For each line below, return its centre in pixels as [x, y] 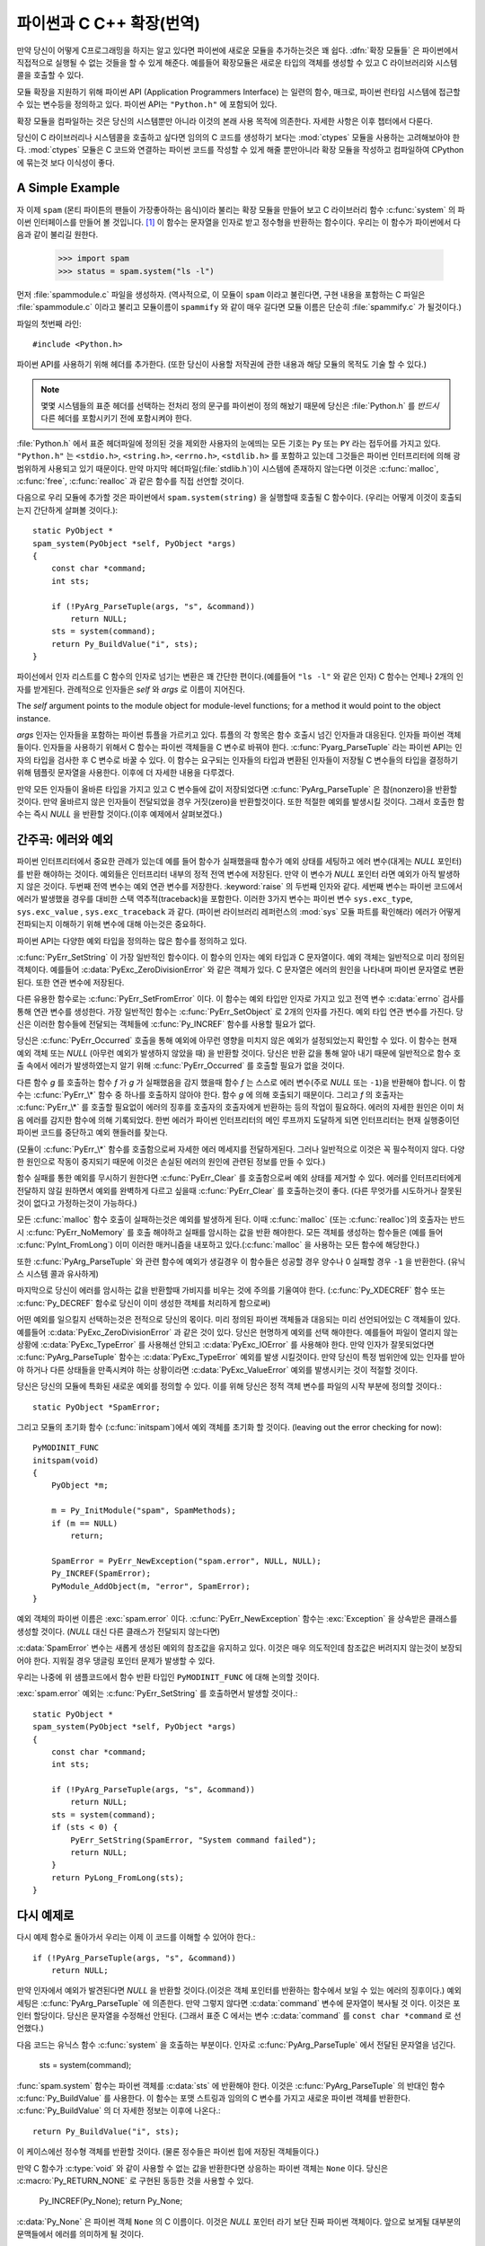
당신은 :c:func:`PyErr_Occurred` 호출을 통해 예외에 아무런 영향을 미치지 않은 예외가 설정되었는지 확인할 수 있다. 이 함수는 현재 [237, 1040]
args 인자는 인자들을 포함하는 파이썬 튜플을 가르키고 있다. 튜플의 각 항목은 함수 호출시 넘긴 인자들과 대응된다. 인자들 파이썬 [230, 735]
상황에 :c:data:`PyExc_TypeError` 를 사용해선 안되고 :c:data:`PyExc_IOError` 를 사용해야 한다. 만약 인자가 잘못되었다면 [225, 1344]
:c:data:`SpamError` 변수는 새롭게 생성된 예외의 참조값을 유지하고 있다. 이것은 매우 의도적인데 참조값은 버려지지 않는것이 [228, 1648]
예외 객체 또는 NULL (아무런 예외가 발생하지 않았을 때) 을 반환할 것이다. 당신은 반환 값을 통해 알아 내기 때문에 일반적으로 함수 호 [239, 1053]
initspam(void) [66, 1460]
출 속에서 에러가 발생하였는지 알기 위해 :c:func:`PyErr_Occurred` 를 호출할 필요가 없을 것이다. [181, 1066]
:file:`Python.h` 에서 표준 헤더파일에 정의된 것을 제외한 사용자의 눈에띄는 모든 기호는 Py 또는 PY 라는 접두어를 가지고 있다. [229, 443]
